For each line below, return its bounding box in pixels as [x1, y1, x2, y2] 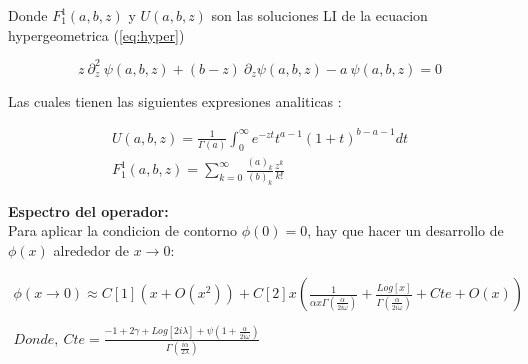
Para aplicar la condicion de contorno [8, 220, 237, 241]
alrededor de [53, 239, 130, 260]
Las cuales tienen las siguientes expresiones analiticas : [8, 90, 342, 111]
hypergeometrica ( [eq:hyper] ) [8, 24, 185, 45]
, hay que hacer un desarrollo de [307, 220, 504, 241]
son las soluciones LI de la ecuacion [211, 5, 428, 25]
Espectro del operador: [8, 200, 169, 221]
